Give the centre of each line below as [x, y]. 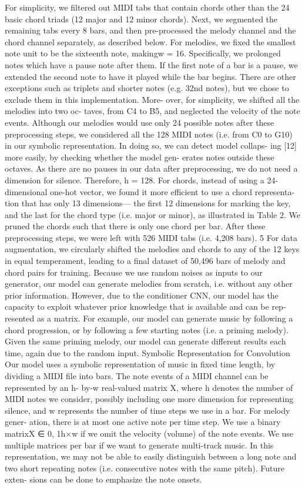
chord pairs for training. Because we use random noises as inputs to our [134, 272]
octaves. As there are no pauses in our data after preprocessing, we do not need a [151, 168]
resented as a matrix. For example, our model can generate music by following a [149, 318]
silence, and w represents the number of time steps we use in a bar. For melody [148, 410]
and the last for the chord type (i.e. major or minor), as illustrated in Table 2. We [152, 214]
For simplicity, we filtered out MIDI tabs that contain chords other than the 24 [147, 7]
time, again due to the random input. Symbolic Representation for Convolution [148, 352]
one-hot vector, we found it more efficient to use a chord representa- [172, 191]
